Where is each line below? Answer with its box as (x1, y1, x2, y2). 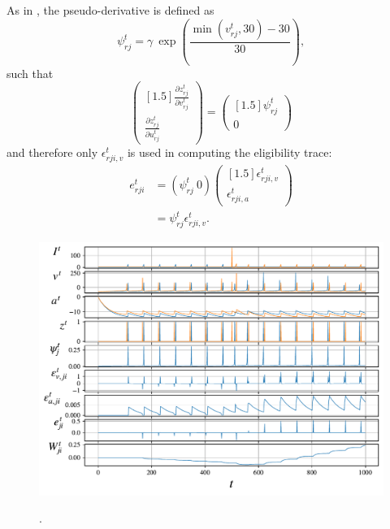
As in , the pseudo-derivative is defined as (6, 2, 214, 18)
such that (6, 64, 54, 81)
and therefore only (6, 143, 98, 160)
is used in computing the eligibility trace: (127, 143, 332, 160)
